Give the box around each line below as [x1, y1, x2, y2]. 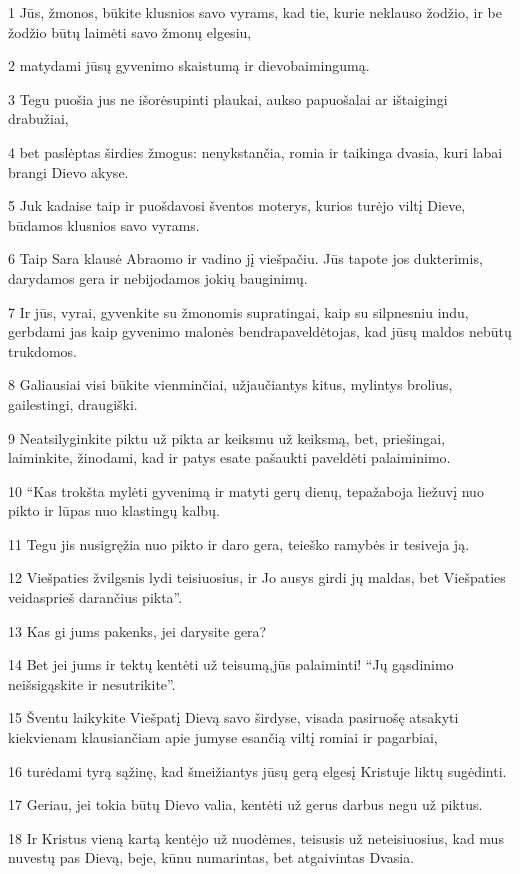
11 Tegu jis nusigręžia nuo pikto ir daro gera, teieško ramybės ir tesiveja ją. [8, 533, 470, 554]
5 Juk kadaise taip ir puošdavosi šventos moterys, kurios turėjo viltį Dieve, [8, 195, 466, 216]
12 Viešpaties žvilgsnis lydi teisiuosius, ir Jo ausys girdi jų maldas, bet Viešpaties [8, 567, 506, 588]
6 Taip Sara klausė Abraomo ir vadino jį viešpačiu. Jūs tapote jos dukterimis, [8, 248, 483, 269]
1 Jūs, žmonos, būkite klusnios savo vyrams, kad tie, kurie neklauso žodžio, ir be [8, 2, 502, 22]
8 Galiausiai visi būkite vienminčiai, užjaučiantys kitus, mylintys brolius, [8, 374, 453, 395]
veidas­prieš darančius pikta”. [8, 587, 183, 608]
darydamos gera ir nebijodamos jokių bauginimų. [8, 267, 308, 288]
